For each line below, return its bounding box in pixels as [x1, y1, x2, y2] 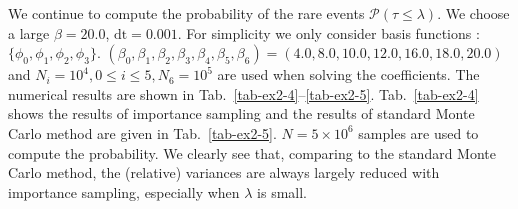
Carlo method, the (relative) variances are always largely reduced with [8, 162, 440, 183]
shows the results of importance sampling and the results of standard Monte [8, 103, 475, 124]
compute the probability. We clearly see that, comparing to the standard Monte [8, 142, 496, 163]
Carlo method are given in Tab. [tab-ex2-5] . [8, 122, 277, 143]
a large [8, 22, 50, 43]
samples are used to [358, 122, 479, 143]
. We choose [437, 3, 510, 23]
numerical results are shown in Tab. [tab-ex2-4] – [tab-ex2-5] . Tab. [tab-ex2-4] [8, 83, 479, 104]
